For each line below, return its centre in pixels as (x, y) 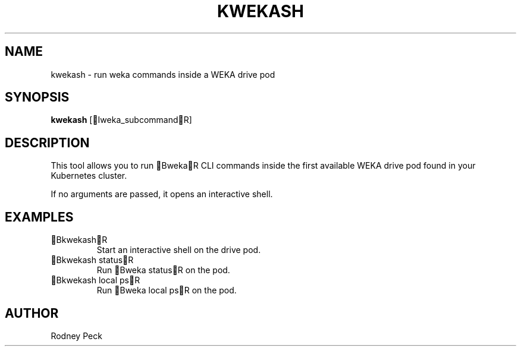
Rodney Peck (76, 336)
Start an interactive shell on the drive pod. (179, 250)
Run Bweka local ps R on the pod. (167, 290)
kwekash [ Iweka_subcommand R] (121, 120)
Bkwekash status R (95, 260)
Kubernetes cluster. (89, 176)
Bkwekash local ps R (98, 280)
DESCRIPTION (47, 143)
